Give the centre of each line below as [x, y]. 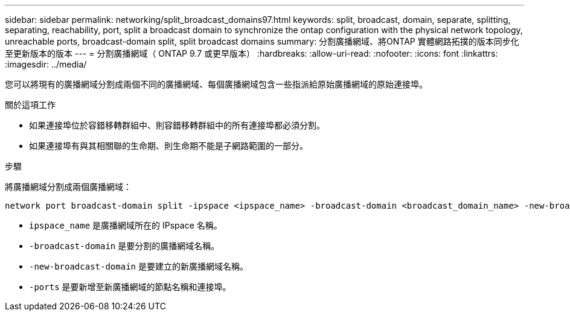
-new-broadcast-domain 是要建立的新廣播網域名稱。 [139, 266]
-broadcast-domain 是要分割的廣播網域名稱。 [124, 246]
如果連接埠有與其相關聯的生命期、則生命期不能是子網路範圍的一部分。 [168, 146]
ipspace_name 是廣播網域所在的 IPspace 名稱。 [126, 225]
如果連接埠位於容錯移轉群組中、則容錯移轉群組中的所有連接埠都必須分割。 [177, 125]
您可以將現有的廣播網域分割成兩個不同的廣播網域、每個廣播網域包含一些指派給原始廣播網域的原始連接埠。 [216, 84]
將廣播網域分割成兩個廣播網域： [68, 187]
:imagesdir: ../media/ [46, 64]
